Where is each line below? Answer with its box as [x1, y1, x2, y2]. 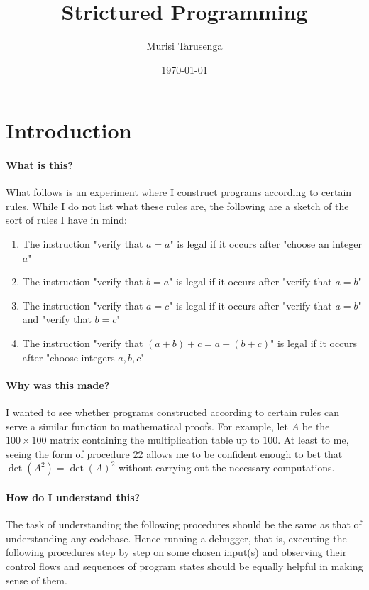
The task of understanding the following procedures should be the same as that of [6, 517, 362, 532]
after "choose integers [22, 349, 115, 364]
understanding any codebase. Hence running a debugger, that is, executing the [6, 530, 347, 545]
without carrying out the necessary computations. [119, 460, 335, 475]
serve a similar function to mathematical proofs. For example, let [6, 418, 289, 433]
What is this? [6, 158, 73, 173]
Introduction [6, 116, 132, 145]
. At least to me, [277, 432, 349, 447]
